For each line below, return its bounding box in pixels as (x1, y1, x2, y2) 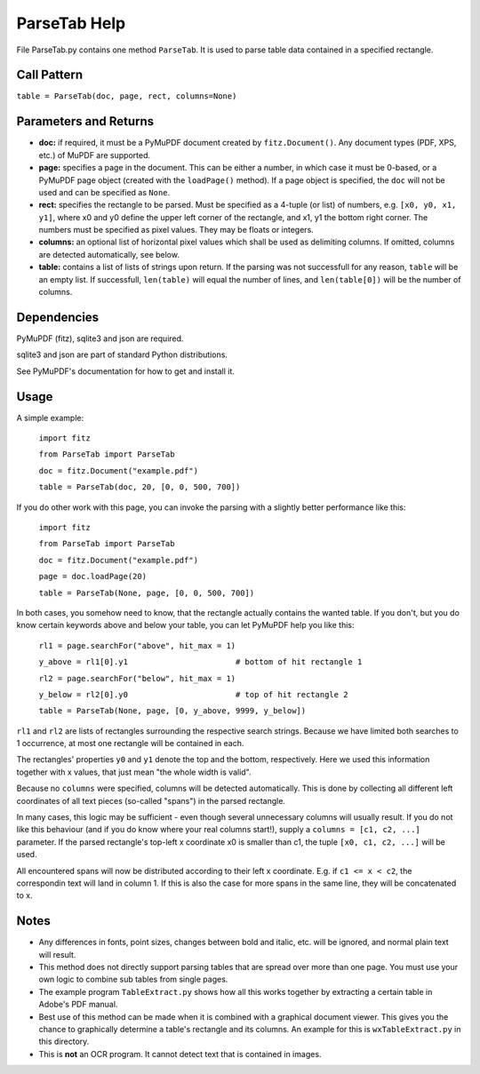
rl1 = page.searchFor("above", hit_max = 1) (38, 640, 236, 650)
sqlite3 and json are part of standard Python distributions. (16, 349, 228, 360)
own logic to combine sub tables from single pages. (38, 974, 228, 985)
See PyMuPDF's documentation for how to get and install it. (16, 365, 236, 377)
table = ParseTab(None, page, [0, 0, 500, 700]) (38, 587, 255, 598)
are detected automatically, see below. (38, 249, 180, 259)
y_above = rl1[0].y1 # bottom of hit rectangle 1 (38, 657, 363, 667)
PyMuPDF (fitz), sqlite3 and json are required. (16, 333, 184, 344)
